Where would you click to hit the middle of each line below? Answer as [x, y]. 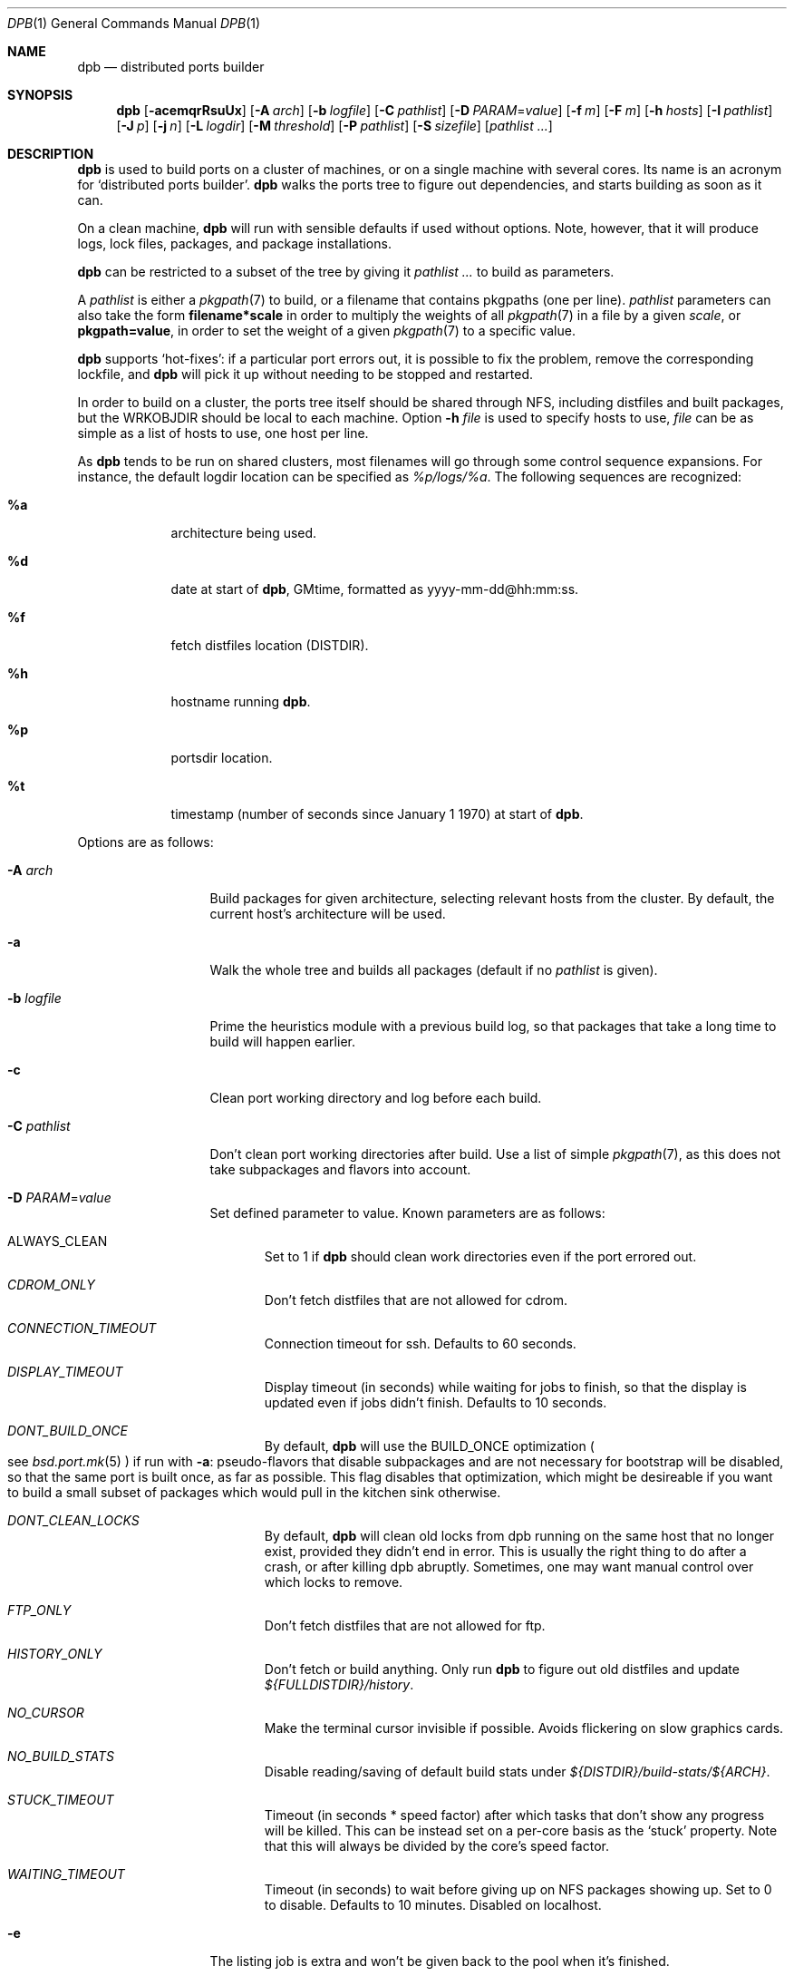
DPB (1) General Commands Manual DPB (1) [134, 23]
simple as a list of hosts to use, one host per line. [223, 433]
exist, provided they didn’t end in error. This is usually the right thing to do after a [505, 1551]
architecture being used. [244, 533]
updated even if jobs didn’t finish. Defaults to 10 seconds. [436, 1402]
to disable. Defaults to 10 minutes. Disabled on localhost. [433, 1905]
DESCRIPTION [51, 154]
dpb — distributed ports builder [171, 67]
